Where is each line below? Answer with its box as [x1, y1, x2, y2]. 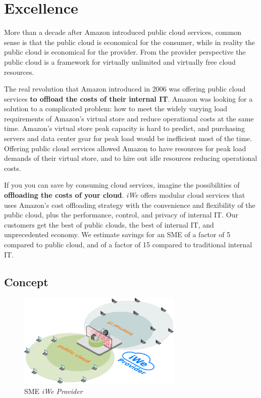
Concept [4, 274, 48, 289]
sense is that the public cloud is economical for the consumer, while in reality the [4, 36, 255, 47]
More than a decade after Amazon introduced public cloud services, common [4, 27, 242, 37]
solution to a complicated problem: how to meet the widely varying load [4, 103, 227, 114]
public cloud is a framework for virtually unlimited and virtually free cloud [4, 56, 236, 67]
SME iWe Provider [24, 386, 83, 396]
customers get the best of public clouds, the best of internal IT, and [4, 219, 214, 230]
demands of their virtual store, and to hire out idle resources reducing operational [4, 153, 257, 163]
